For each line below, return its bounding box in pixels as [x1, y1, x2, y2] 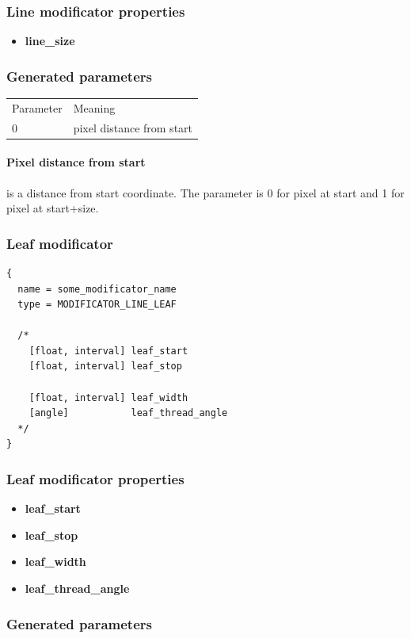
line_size [25, 32, 75, 49]
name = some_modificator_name [17, 283, 177, 295]
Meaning [73, 99, 116, 116]
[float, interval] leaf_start [29, 345, 188, 357]
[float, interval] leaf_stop [29, 361, 182, 372]
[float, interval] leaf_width [29, 392, 188, 403]
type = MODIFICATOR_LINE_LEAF [17, 299, 177, 311]
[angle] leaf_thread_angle [29, 407, 228, 419]
